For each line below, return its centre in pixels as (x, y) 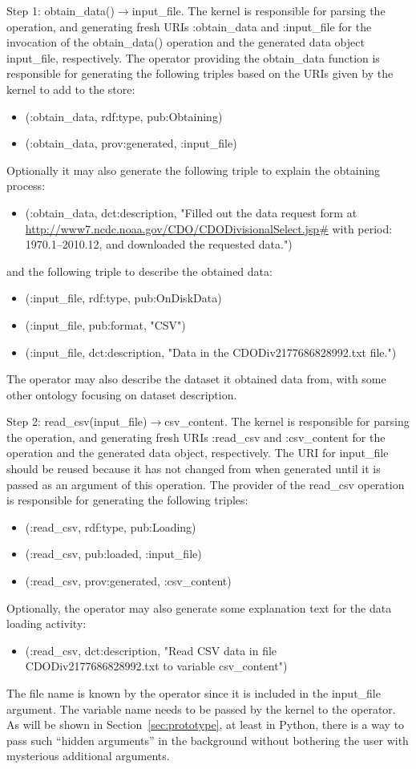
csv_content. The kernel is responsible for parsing (287, 421)
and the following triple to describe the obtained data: (139, 271)
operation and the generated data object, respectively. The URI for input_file (198, 453)
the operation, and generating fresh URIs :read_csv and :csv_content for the (196, 437)
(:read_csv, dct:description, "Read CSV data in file (151, 650)
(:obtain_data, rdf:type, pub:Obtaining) (124, 116)
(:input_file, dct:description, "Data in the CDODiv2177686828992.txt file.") (211, 352)
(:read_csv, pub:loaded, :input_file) (113, 554)
